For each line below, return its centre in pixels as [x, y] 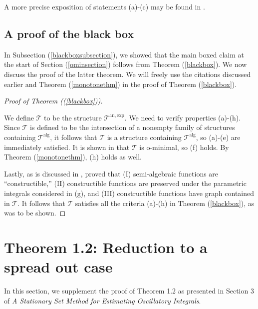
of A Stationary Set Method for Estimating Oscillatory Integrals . [103, 300]
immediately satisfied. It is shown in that [67, 147]
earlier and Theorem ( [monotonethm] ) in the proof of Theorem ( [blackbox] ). [121, 84]
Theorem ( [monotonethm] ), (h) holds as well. [73, 157]
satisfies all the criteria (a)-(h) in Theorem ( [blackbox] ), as [165, 203]
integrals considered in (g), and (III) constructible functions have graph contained [129, 193]
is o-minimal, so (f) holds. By [184, 147]
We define [19, 117]
